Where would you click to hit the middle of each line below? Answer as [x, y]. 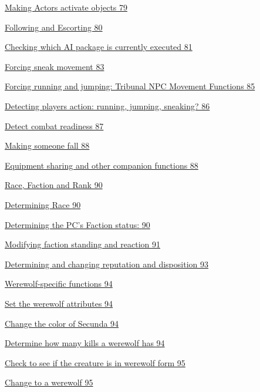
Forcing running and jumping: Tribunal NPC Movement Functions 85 [130, 86]
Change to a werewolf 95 [49, 382]
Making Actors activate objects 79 [66, 7]
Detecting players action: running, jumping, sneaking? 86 [107, 105]
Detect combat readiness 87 [54, 125]
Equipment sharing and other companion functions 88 [102, 165]
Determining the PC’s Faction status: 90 [77, 224]
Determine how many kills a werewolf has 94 [85, 343]
